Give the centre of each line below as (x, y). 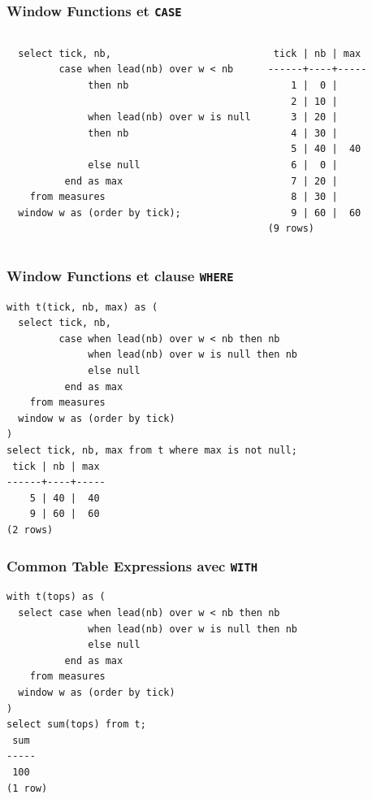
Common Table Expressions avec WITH (132, 565)
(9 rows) (291, 229)
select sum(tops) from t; (76, 725)
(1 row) (27, 788)
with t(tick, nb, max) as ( (82, 307)
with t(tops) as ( (56, 597)
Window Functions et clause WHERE (120, 275)
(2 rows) (30, 530)
